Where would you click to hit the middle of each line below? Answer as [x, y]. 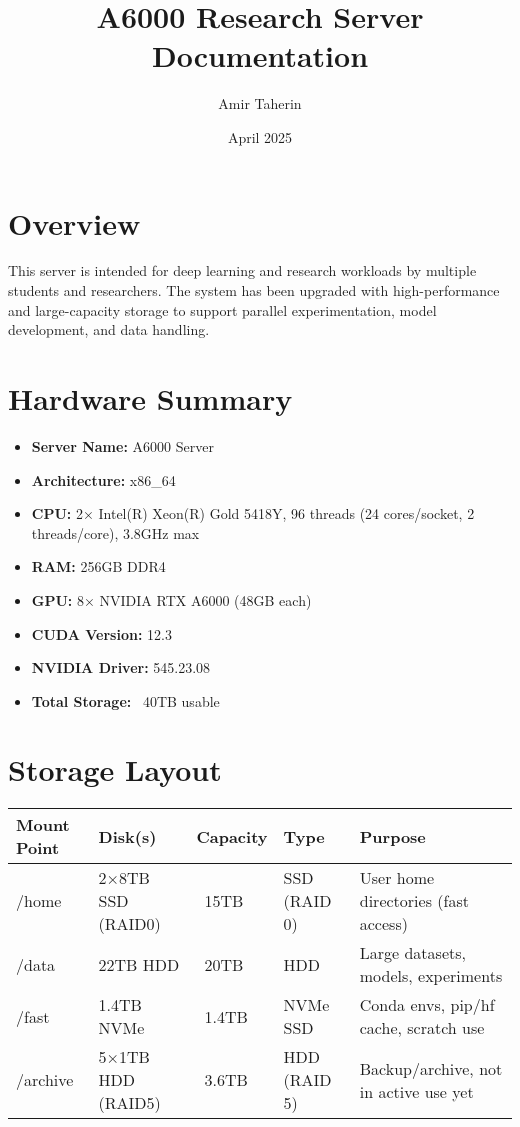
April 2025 [260, 136]
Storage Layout [115, 769]
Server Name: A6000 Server [122, 445]
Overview [74, 222]
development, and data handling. [109, 329]
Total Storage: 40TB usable [125, 700]
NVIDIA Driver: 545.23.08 [121, 667]
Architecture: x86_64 [103, 479]
